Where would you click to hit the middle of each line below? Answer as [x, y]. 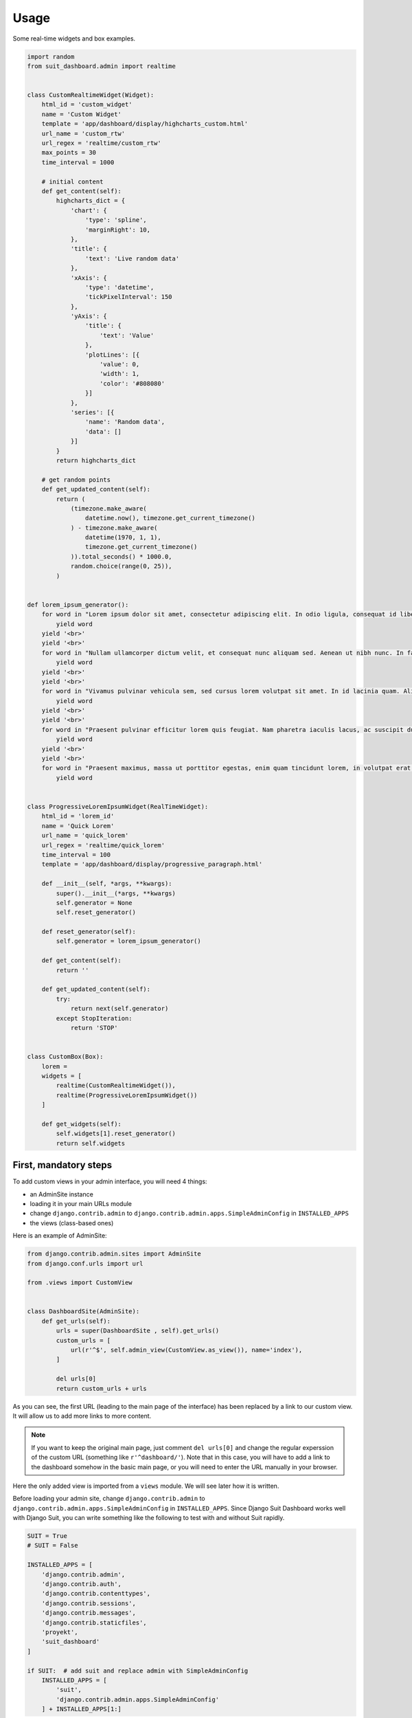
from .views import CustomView [80, 1283]
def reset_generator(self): [89, 932]
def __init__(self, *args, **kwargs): [107, 884]
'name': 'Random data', [125, 422]
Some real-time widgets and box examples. [74, 38]
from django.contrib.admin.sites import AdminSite [114, 1254]
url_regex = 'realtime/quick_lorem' [103, 845]
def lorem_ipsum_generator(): [78, 604]
